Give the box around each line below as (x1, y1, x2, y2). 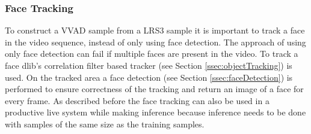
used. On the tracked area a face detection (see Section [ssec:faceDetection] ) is (5, 71, 293, 83)
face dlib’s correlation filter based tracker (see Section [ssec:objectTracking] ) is (5, 59, 292, 71)
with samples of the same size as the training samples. (5, 117, 205, 130)
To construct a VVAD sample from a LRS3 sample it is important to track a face (5, 24, 305, 36)
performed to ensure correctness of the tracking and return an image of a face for (5, 83, 304, 95)
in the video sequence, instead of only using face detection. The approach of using (5, 35, 306, 48)
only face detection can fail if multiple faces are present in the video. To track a (5, 47, 298, 60)
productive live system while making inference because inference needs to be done (5, 106, 306, 118)
